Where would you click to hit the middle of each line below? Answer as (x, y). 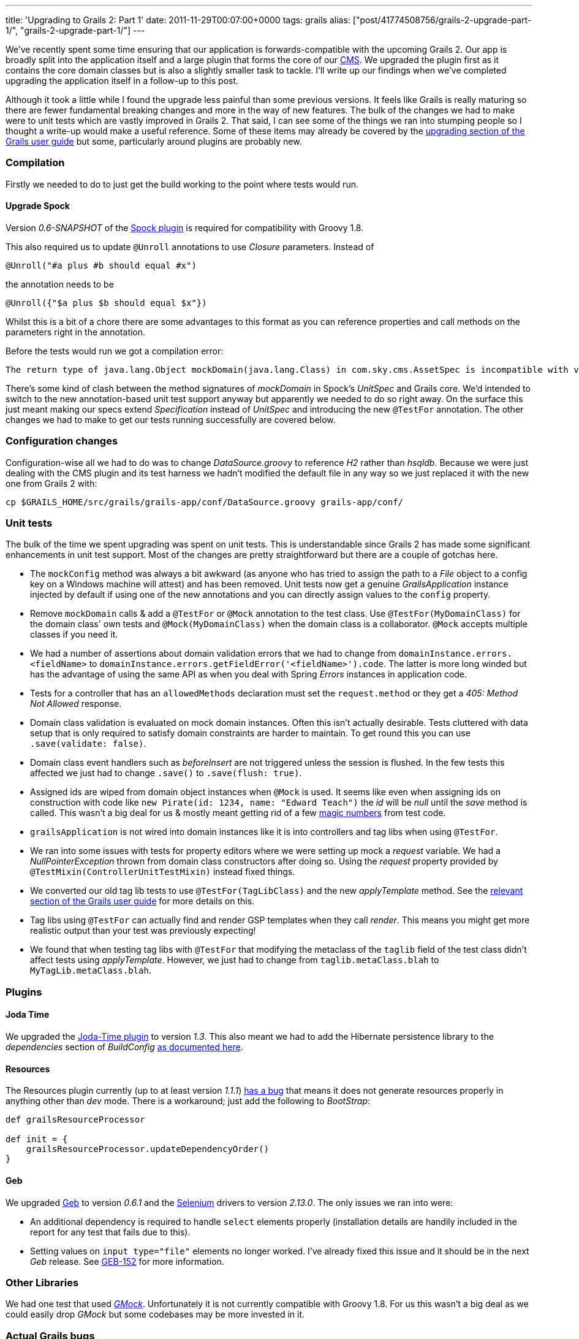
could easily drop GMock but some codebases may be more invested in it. (155, 1314)
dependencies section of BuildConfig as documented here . (124, 1047)
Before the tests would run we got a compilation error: (115, 351)
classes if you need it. (74, 635)
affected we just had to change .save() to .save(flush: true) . (166, 773)
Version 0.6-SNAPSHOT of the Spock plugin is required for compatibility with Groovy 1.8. (185, 227)
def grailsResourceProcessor (75, 1120)
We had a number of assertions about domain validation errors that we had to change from (213, 654)
